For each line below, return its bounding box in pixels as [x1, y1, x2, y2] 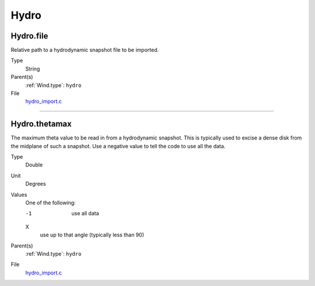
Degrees [25, 180, 46, 187]
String [25, 65, 40, 72]
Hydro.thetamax [10, 119, 72, 129]
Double [25, 161, 43, 169]
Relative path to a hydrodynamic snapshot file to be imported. [10, 47, 159, 54]
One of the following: [25, 199, 76, 207]
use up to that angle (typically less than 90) [40, 231, 145, 239]
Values [10, 191, 27, 198]
